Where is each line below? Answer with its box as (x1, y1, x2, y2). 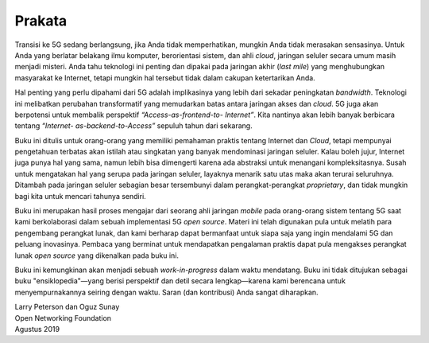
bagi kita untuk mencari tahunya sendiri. (14, 191, 146, 201)
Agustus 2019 (14, 324, 60, 333)
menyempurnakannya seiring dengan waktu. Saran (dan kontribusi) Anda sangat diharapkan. (14, 287, 319, 297)
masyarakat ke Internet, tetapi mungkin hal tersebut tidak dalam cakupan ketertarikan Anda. (14, 72, 315, 83)
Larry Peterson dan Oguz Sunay (14, 302, 120, 312)
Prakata (14, 12, 68, 29)
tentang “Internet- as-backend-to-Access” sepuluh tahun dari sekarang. (14, 121, 253, 131)
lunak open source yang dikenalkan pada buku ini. (14, 251, 179, 260)
